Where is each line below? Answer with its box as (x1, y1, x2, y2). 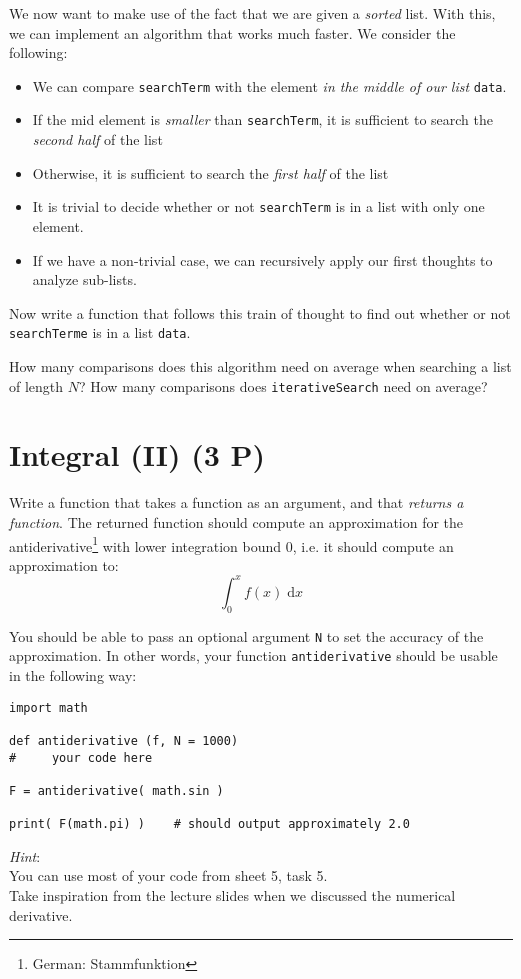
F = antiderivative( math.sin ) (9, 783, 224, 798)
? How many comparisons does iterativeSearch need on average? (78, 375, 488, 396)
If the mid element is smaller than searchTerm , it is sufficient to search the (32, 109, 494, 130)
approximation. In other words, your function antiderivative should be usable (9, 645, 498, 666)
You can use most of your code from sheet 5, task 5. (9, 865, 328, 886)
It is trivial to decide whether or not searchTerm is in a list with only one (32, 196, 485, 217)
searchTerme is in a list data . (9, 322, 191, 343)
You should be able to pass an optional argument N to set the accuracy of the (9, 625, 484, 646)
